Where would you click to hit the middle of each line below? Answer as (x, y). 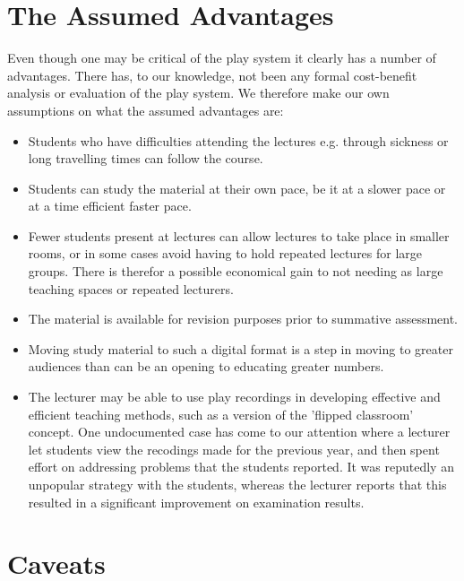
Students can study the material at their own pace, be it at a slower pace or (237, 188)
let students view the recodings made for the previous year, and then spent (234, 449)
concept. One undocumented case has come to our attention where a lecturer (239, 432)
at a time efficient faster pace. (110, 206)
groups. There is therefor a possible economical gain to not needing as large (236, 271)
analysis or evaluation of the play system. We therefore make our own (198, 93)
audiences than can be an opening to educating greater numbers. (206, 366)
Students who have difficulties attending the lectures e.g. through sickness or (238, 140)
